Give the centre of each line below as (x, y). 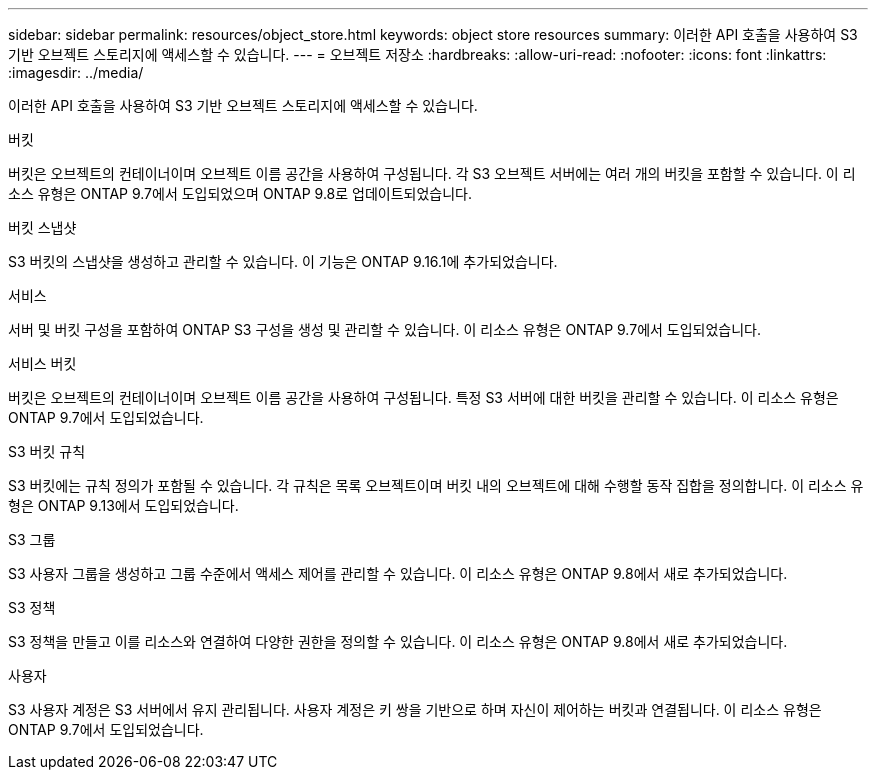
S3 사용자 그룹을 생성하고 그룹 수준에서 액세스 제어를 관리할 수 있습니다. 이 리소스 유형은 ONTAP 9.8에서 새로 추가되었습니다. (398, 573)
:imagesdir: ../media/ (76, 72)
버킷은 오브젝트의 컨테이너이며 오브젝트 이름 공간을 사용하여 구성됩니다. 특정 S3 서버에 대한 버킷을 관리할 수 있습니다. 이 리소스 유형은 (423, 397)
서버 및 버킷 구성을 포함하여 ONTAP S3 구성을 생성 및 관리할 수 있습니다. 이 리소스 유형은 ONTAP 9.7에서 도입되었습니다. (385, 329)
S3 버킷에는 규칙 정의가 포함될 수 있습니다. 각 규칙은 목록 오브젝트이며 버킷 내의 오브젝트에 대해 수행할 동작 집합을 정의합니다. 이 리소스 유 (436, 485)
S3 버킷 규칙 (47, 451)
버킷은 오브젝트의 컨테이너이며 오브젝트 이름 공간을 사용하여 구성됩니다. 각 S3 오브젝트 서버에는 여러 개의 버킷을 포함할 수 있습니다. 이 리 (432, 173)
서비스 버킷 (42, 363)
